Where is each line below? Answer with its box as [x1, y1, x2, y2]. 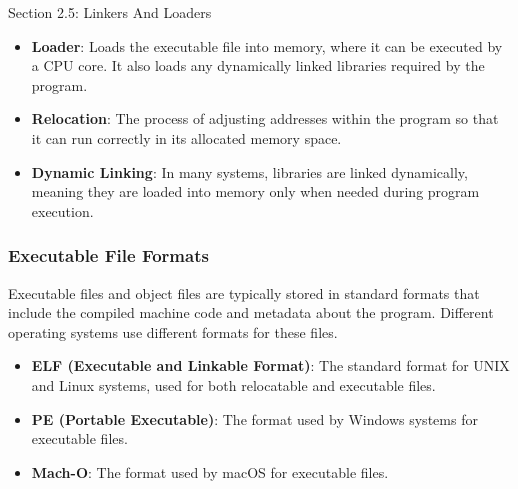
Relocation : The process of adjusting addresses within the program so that [31, 108, 499, 129]
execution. [31, 200, 94, 221]
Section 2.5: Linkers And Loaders [8, 2, 212, 22]
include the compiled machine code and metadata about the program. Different [8, 302, 494, 323]
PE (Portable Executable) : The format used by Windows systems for [31, 408, 478, 429]
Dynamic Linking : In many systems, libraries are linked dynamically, [31, 161, 468, 182]
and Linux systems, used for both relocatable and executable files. [31, 374, 436, 395]
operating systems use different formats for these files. [8, 321, 338, 342]
